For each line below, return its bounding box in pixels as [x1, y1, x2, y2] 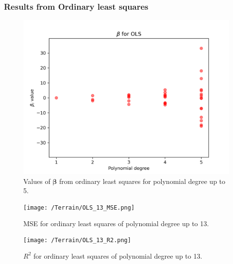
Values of [23, 176, 50, 186]
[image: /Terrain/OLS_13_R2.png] [23, 237, 131, 244]
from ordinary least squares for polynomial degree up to [59, 176, 226, 186]
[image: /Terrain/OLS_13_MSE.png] [23, 204, 135, 211]
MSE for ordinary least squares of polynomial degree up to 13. [23, 218, 209, 228]
